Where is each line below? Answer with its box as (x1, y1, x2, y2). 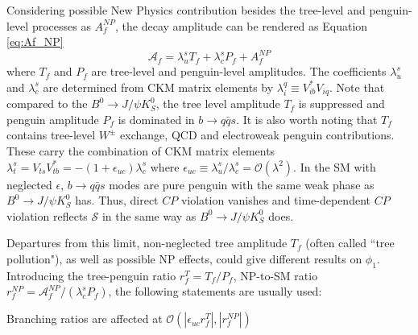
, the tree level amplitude (155, 95, 280, 112)
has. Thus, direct (75, 192, 159, 209)
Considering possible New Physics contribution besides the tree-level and (6, 2, 366, 18)
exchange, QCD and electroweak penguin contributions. (120, 126, 395, 143)
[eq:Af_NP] (6, 33, 64, 50)
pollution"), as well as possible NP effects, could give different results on (6, 250, 362, 267)
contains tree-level (6, 126, 96, 143)
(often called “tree (305, 234, 395, 251)
